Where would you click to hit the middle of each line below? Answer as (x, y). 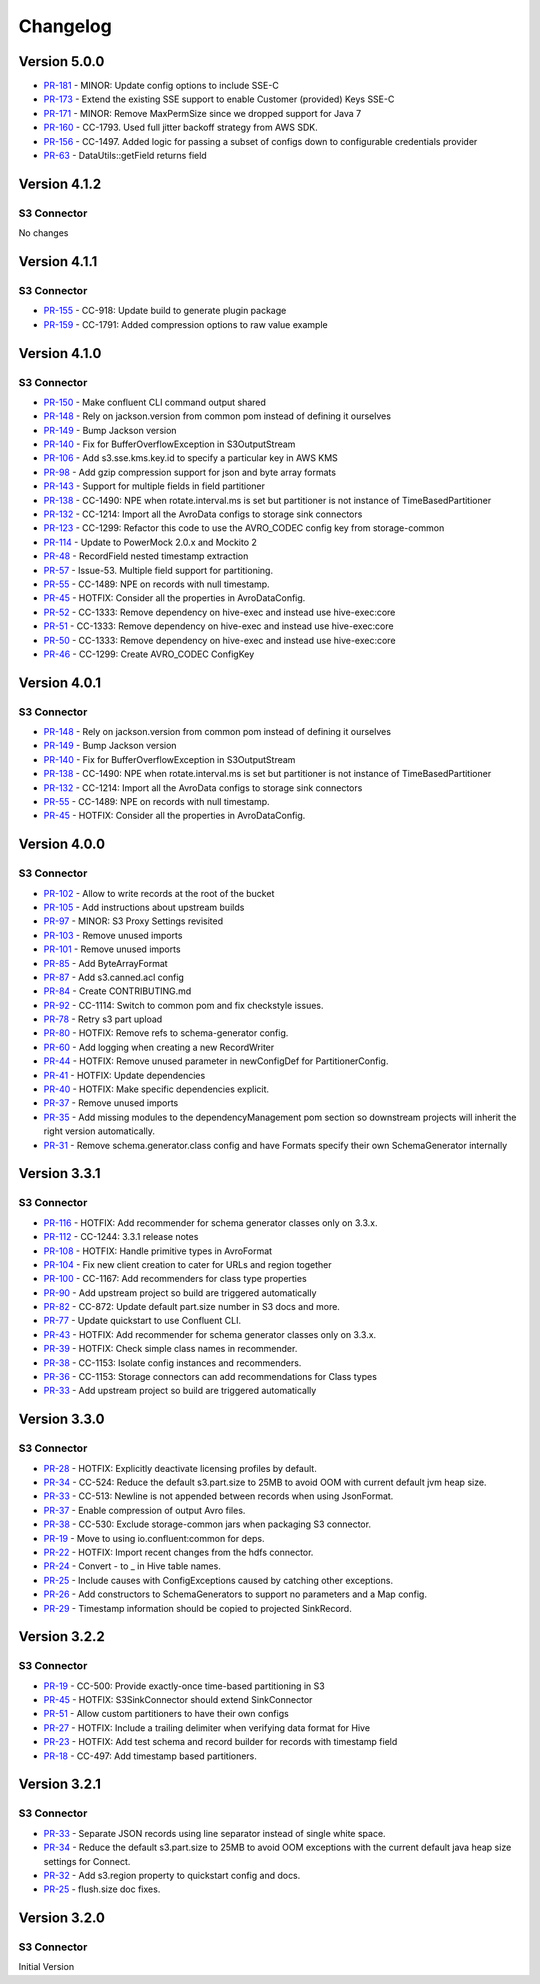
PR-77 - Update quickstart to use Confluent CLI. (142, 1321)
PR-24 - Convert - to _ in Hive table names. (132, 1566)
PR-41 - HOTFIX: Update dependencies (124, 1075)
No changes (43, 233)
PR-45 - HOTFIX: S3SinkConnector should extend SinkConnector (178, 1700)
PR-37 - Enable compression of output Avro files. (144, 1510)
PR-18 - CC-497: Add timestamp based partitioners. (150, 1756)
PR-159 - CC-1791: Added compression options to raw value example (186, 324)
